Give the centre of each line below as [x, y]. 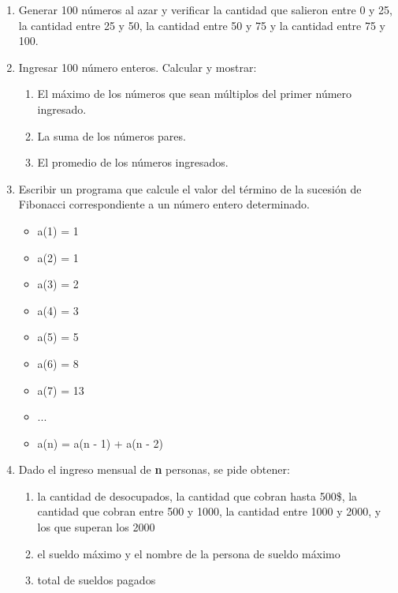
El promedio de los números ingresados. [133, 162]
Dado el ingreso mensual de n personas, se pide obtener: [154, 469]
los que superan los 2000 [96, 527]
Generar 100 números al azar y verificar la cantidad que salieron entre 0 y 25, [206, 9]
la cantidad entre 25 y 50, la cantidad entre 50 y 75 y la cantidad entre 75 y [202, 25]
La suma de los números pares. [112, 135]
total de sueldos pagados [97, 580]
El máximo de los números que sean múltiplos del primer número [195, 94]
